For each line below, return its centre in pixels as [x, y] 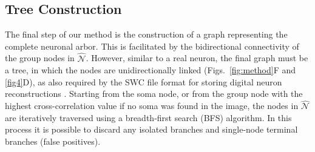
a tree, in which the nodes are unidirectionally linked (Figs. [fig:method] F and [151, 70]
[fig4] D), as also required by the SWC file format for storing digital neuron [144, 81]
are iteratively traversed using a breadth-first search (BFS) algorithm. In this [148, 117]
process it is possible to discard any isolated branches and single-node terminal [151, 129]
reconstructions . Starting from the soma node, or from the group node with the [154, 94]
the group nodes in [40, 58]
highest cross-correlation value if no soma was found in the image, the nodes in [152, 106]
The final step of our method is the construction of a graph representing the [146, 34]
